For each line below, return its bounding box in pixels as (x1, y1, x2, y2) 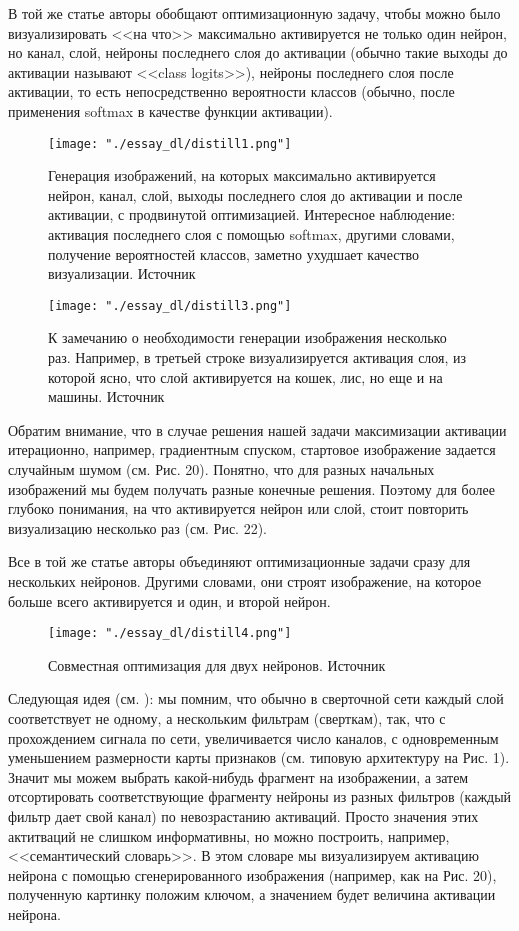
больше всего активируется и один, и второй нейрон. (8, 590, 331, 611)
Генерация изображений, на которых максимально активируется (48, 165, 436, 186)
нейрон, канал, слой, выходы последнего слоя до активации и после (48, 184, 463, 205)
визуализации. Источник (48, 263, 196, 284)
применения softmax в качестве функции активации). (8, 100, 333, 121)
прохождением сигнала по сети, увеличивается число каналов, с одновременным (8, 727, 499, 748)
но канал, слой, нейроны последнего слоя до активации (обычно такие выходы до (8, 42, 508, 63)
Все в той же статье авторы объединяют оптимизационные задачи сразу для (8, 551, 471, 572)
